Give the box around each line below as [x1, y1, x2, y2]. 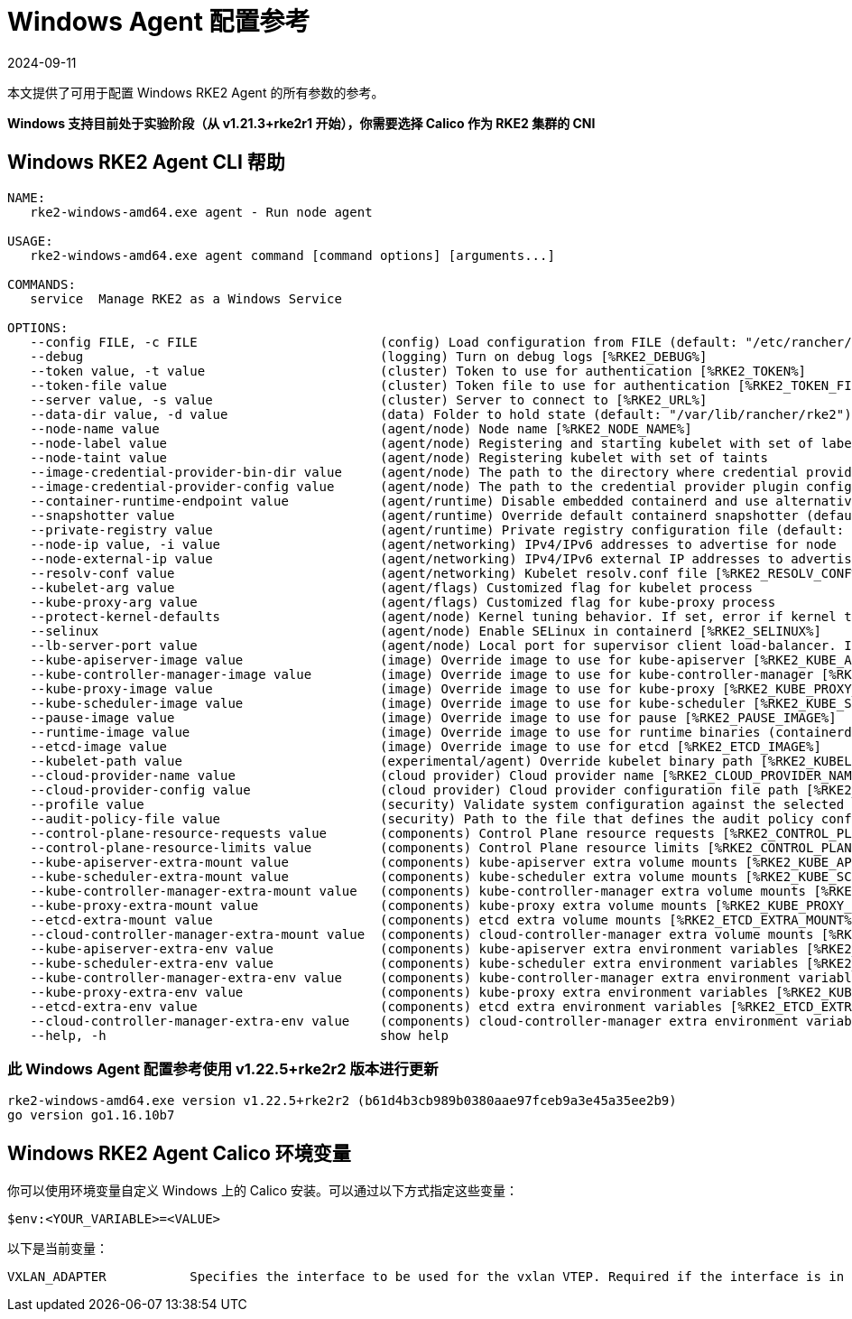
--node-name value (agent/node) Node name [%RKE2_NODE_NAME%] [30, 421, 692, 436]
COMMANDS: [7, 276, 76, 292]
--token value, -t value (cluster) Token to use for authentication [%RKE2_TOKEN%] [30, 363, 807, 378]
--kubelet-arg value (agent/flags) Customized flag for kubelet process [30, 580, 754, 595]
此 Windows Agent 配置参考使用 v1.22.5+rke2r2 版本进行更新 [7, 1059, 439, 1078]
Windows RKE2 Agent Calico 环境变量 [7, 1141, 351, 1165]
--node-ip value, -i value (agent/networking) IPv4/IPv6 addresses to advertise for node [30, 536, 837, 552]
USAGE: [7, 233, 53, 248]
